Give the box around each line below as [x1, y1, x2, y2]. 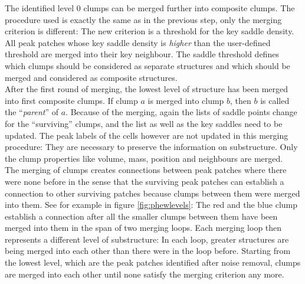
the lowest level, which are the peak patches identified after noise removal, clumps [5, 256, 301, 269]
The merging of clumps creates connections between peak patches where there [5, 164, 287, 176]
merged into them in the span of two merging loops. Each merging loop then [5, 221, 282, 234]
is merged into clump [147, 94, 224, 106]
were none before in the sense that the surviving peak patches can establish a [5, 175, 284, 187]
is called [260, 94, 290, 106]
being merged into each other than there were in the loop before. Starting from [5, 244, 291, 257]
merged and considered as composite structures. [5, 71, 178, 83]
